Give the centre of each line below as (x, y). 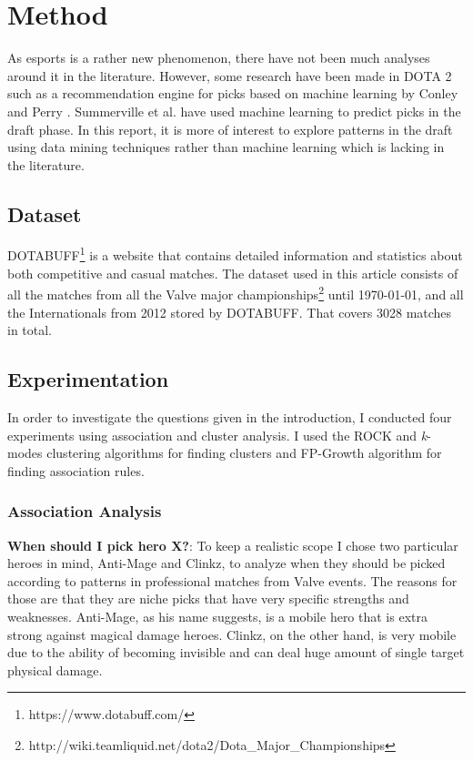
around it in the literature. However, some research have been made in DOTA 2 (230, 75)
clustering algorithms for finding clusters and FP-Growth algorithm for (244, 453)
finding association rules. (76, 470)
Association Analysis (85, 511)
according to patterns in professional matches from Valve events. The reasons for (232, 580)
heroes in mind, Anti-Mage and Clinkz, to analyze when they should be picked (226, 563)
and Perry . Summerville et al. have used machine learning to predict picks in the (234, 111)
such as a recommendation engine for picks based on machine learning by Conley (233, 93)
